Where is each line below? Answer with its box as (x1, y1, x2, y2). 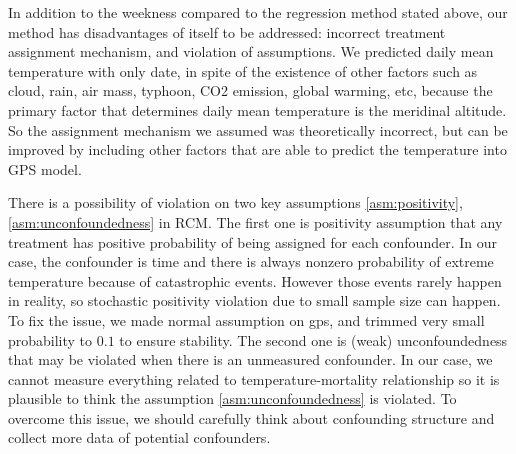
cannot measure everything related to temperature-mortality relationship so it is (8, 368, 500, 389)
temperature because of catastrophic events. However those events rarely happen (8, 270, 502, 291)
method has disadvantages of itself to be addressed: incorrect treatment (8, 21, 446, 42)
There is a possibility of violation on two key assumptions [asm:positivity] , (8, 192, 463, 213)
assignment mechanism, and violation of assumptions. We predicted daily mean (8, 41, 494, 62)
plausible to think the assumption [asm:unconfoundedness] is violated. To (8, 388, 457, 409)
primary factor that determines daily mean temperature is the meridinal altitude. (8, 99, 507, 120)
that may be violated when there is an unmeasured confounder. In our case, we (8, 349, 493, 370)
